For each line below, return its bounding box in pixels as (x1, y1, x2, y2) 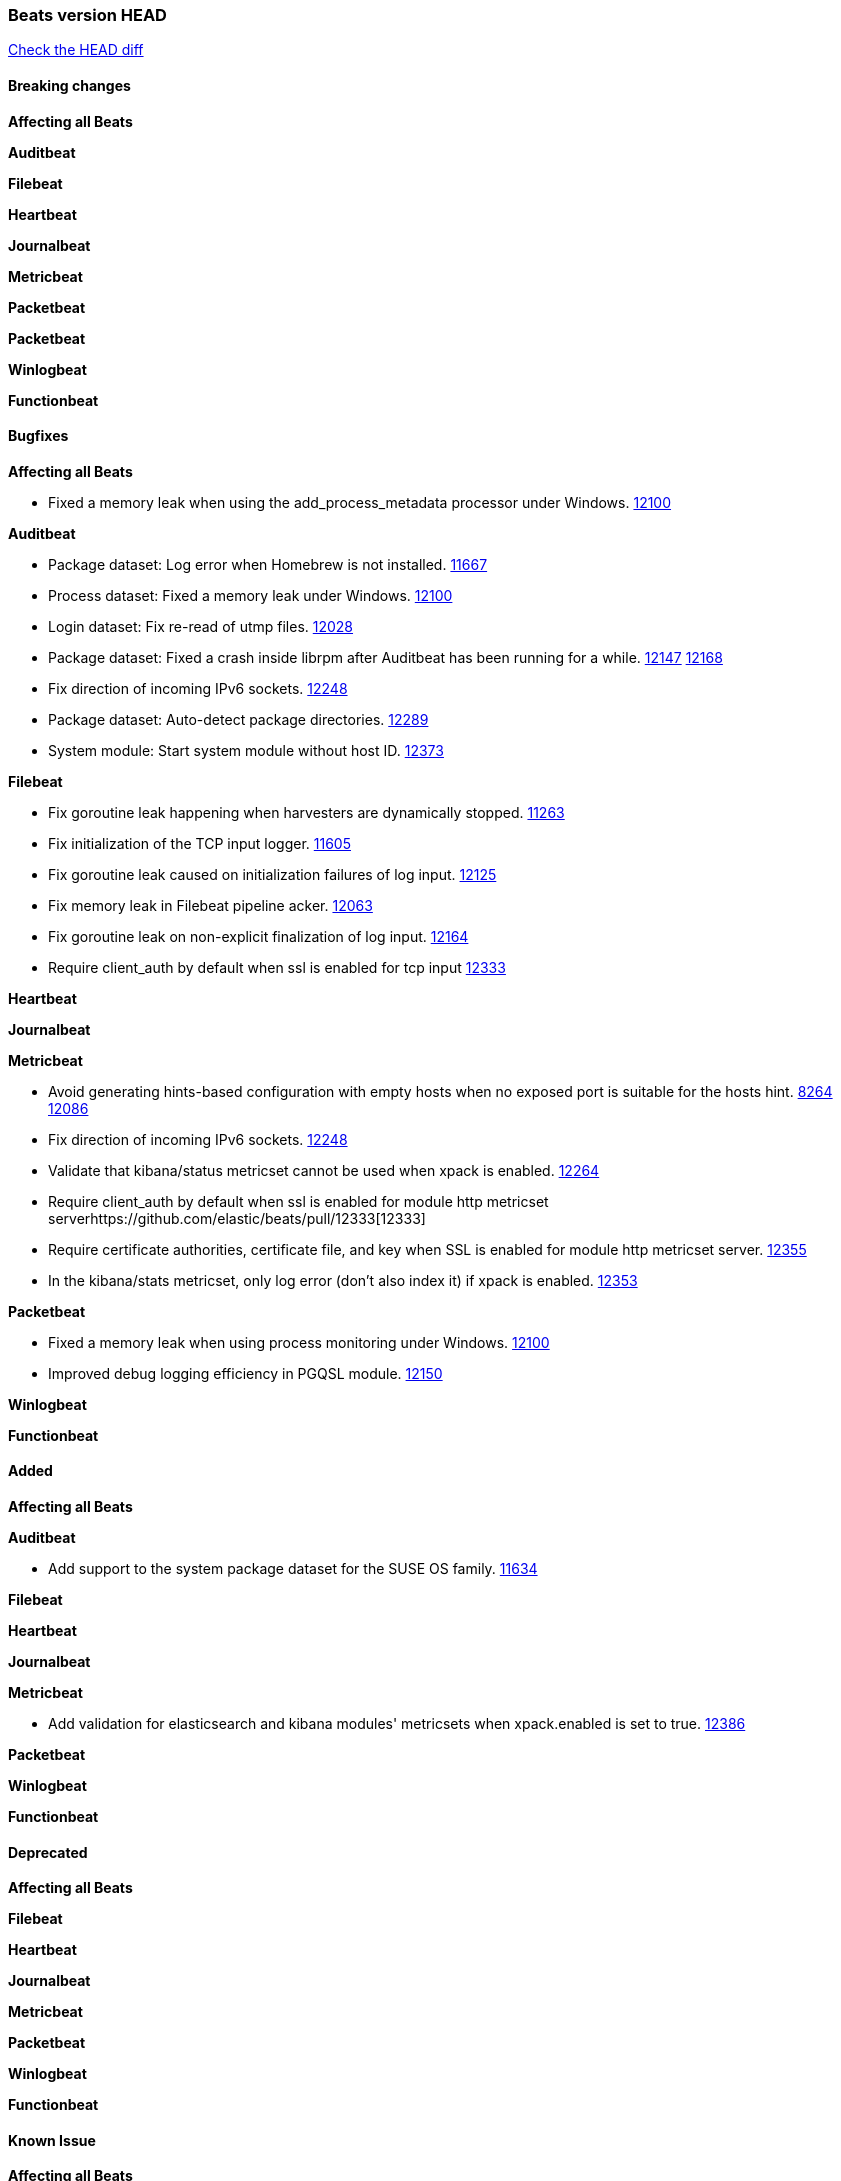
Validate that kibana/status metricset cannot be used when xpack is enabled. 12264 (48, 1161, 600, 1179)
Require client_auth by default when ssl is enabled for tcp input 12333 (48, 958, 506, 976)
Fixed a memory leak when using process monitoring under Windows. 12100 (48, 1333, 550, 1351)
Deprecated (8, 1843, 88, 1861)
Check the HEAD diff (8, 41, 144, 59)
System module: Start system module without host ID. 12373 (48, 741, 444, 759)
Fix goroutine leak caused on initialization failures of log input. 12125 (48, 865, 497, 883)
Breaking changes (8, 76, 131, 94)
